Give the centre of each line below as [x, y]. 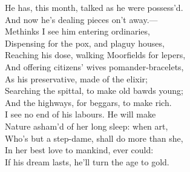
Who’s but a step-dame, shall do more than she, [94, 138]
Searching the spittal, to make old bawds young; [94, 91]
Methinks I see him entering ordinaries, [77, 31]
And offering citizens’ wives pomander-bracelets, [94, 66]
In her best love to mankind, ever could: [79, 150]
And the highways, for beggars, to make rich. [88, 102]
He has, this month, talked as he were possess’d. [94, 7]
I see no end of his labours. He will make [80, 114]
